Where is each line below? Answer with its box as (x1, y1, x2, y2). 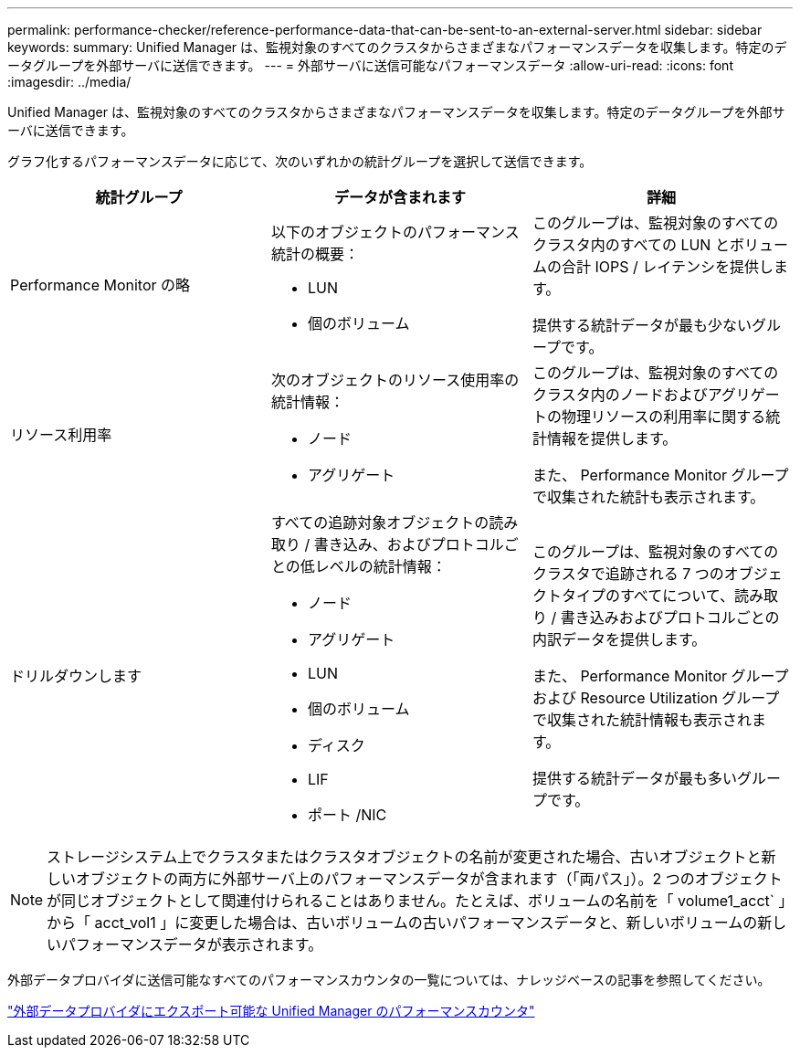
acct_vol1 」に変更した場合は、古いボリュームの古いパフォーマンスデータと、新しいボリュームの (94, 913, 758, 932)
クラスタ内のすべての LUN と (532, 236, 730, 254)
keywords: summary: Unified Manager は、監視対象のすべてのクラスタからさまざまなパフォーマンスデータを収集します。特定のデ (7, 39, 787, 55)
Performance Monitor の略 (10, 276, 191, 294)
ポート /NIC (307, 806, 387, 824)
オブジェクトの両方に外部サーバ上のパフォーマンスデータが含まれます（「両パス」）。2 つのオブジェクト (76, 870, 783, 888)
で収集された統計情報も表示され (532, 711, 752, 729)
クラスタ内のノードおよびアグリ (532, 385, 751, 404)
